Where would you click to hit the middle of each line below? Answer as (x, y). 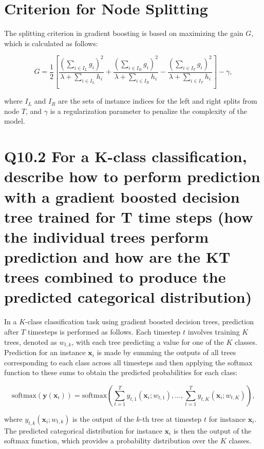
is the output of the (103, 418)
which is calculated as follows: (51, 43)
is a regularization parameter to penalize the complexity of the (149, 111)
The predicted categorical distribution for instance (83, 430)
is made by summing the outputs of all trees (166, 352)
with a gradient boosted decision (122, 196)
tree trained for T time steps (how (129, 216)
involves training (214, 331)
